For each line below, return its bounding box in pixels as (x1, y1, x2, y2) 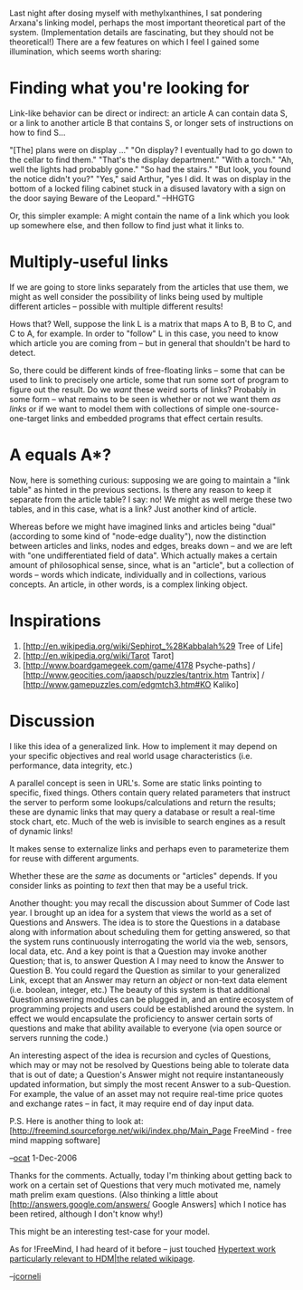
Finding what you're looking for (9, 78, 250, 99)
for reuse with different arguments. (9, 852, 139, 863)
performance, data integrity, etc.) (9, 760, 133, 771)
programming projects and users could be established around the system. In (9, 1003, 294, 1014)
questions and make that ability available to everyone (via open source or (9, 1023, 282, 1034)
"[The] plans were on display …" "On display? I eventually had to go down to (9, 144, 293, 155)
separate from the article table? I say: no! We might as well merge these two (9, 494, 292, 505)
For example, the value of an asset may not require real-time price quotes (9, 1088, 283, 1099)
